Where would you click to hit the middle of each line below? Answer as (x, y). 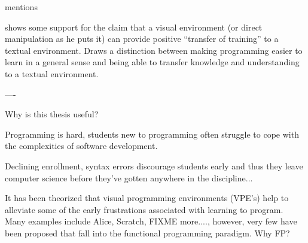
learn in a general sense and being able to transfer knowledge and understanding (152, 62)
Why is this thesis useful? (52, 114)
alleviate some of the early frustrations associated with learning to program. (144, 209)
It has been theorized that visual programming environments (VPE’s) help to (147, 198)
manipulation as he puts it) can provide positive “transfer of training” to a (142, 39)
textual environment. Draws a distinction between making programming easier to (154, 50)
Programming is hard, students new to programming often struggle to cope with (152, 134)
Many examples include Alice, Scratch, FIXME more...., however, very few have (151, 221)
